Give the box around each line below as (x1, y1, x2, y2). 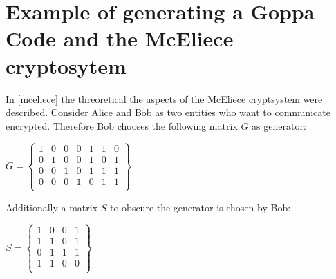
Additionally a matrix (6, 200, 98, 214)
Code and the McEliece (6, 24, 234, 52)
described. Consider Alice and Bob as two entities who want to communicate (6, 105, 330, 119)
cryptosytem (6, 51, 127, 79)
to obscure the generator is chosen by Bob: (109, 200, 291, 214)
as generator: (252, 118, 306, 133)
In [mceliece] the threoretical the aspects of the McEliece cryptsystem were (6, 91, 323, 106)
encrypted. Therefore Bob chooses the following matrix (6, 118, 238, 133)
